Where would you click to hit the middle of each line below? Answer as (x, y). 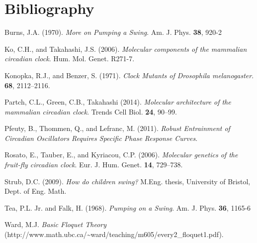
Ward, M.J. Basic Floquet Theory (56, 224)
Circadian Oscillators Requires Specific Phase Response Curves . (101, 138)
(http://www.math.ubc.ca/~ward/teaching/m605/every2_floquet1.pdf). (114, 234)
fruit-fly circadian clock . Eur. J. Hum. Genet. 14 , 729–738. (94, 165)
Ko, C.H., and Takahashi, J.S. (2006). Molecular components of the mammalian (126, 49)
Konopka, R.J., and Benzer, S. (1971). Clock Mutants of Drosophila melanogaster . (129, 75)
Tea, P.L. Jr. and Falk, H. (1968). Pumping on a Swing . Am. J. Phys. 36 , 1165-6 (128, 207)
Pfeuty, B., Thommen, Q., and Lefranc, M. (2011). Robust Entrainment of (117, 128)
